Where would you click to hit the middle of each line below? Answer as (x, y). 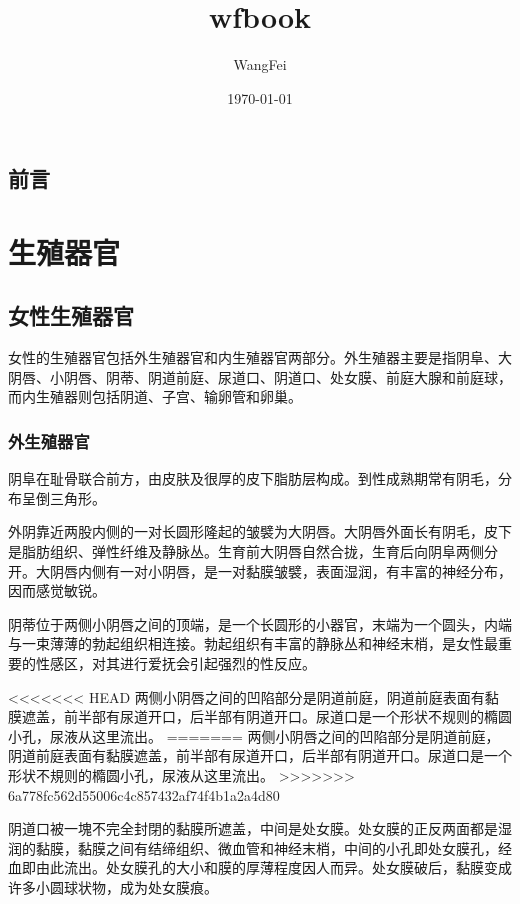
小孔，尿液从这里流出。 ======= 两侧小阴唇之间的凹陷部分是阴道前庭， (254, 735)
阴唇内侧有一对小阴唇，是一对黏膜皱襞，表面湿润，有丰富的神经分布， (280, 570)
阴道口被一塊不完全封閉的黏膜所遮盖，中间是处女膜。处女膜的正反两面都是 (253, 828)
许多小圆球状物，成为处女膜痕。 (113, 886)
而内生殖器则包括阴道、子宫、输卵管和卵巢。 (155, 396)
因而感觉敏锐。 (57, 590)
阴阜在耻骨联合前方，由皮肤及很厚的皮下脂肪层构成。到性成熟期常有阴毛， (253, 478)
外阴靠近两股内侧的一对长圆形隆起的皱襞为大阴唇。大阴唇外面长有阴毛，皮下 (260, 531)
